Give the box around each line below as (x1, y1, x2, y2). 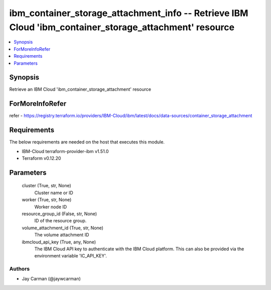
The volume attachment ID (34, 232, 89, 238)
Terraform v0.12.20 (22, 156, 61, 162)
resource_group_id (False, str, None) (22, 211, 97, 217)
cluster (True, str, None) (22, 183, 71, 189)
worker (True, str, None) (22, 197, 72, 203)
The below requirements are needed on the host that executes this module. (9, 139, 165, 145)
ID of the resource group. (34, 218, 87, 224)
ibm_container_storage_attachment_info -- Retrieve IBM (9, 8, 248, 19)
